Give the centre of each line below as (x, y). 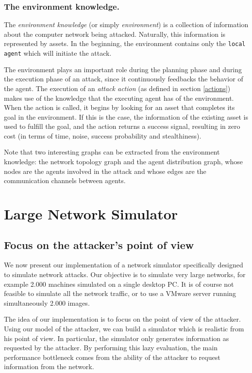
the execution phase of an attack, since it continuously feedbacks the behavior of (124, 79)
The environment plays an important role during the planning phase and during (123, 69)
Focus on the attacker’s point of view (99, 244)
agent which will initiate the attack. (58, 53)
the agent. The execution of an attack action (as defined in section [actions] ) (117, 88)
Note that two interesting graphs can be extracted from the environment (112, 152)
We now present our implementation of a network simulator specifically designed (124, 265)
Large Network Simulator (91, 214)
